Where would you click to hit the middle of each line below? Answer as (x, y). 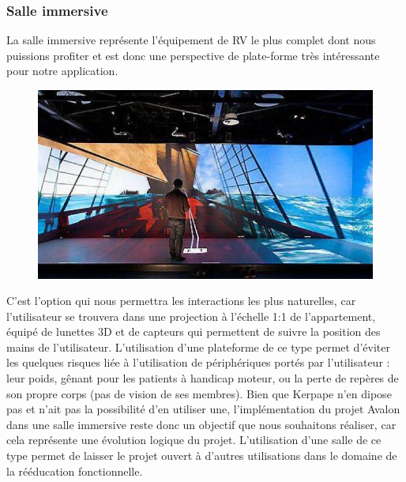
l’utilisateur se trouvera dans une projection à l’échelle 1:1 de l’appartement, (191, 316)
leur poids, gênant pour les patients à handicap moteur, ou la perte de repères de (203, 378)
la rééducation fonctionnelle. (75, 471)
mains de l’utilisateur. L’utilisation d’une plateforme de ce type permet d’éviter (198, 346)
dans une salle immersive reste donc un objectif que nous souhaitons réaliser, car (201, 424)
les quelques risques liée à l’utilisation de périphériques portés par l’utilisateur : (198, 362)
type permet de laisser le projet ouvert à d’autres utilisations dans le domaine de (202, 456)
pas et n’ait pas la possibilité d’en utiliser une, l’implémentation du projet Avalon (203, 409)
